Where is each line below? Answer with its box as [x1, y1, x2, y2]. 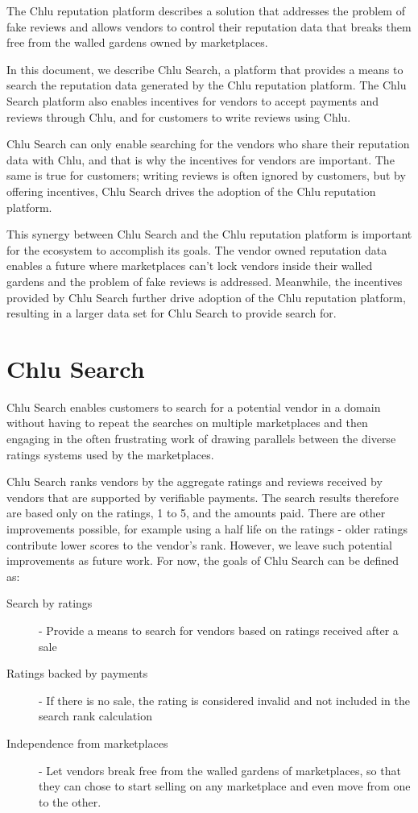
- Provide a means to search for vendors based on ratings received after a [39, 621, 399, 638]
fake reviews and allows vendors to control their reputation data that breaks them [6, 18, 412, 35]
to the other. [39, 793, 101, 810]
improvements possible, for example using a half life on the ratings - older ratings [6, 520, 408, 537]
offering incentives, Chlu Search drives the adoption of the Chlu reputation [6, 182, 376, 199]
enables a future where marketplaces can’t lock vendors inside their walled [6, 257, 373, 274]
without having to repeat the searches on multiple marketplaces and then [6, 414, 368, 431]
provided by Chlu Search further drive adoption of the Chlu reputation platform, [6, 288, 406, 305]
